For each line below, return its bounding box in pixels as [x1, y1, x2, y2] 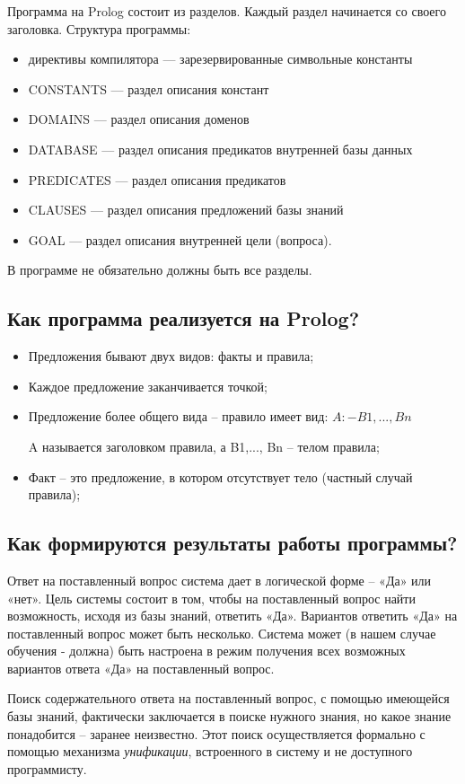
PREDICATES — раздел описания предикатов [28, 170, 286, 189]
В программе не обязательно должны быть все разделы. [7, 260, 312, 279]
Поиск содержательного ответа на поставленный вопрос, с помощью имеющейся [7, 689, 450, 708]
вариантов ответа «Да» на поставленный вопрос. [7, 658, 275, 677]
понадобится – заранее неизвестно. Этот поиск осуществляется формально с [7, 724, 426, 743]
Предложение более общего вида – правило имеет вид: [28, 407, 329, 426]
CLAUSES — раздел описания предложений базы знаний [28, 200, 344, 219]
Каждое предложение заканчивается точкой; [28, 376, 268, 395]
